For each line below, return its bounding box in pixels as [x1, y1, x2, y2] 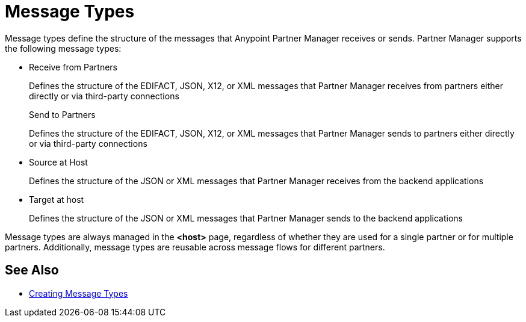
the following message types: [5, 43, 122, 54]
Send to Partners [29, 109, 96, 120]
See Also [5, 262, 59, 278]
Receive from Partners [29, 61, 117, 72]
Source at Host [29, 156, 88, 167]
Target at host [29, 194, 84, 205]
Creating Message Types [29, 288, 128, 299]
